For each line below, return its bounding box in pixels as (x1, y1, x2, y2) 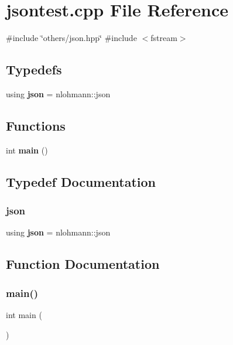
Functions (6, 116, 66, 134)
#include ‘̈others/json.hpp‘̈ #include (6, 32, 137, 44)
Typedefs (6, 60, 62, 78)
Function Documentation (6, 255, 160, 273)
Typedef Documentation (6, 172, 156, 190)
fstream (150, 32, 177, 44)
